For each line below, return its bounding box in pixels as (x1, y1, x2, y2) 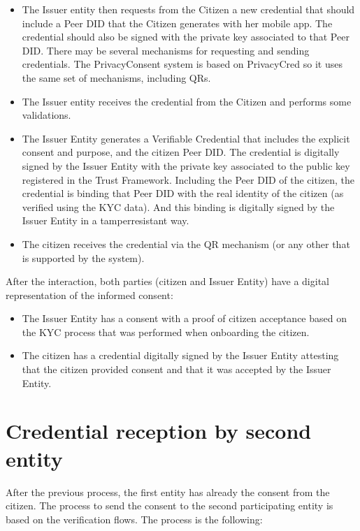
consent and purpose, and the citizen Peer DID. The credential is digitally (22, 145, 340, 159)
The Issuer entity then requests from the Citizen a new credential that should (22, 2, 355, 16)
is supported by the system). (22, 250, 145, 265)
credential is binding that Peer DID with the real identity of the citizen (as (22, 186, 344, 201)
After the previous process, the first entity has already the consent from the (6, 484, 330, 499)
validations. (22, 108, 71, 122)
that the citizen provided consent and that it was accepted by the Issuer (22, 362, 331, 377)
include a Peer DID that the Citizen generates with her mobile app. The (22, 15, 333, 30)
